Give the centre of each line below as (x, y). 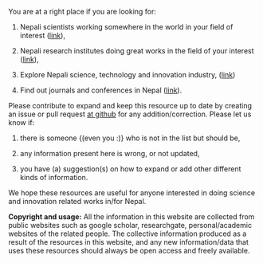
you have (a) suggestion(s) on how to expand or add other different (130, 169)
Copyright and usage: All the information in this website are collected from (131, 217)
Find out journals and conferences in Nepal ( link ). (101, 90)
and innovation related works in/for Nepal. (77, 201)
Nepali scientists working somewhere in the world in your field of (126, 27)
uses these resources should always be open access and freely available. (129, 251)
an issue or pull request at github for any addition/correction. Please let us (130, 114)
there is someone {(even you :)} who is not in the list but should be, (130, 138)
